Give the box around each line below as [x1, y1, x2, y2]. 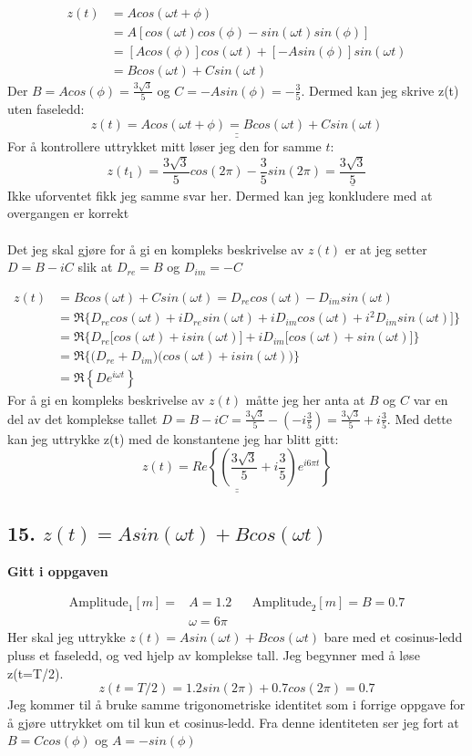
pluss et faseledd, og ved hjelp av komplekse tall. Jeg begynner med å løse [7, 646, 420, 665]
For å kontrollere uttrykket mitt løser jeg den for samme [7, 137, 322, 156]
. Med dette [386, 409, 453, 428]
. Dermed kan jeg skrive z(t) [301, 80, 459, 99]
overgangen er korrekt [7, 203, 129, 223]
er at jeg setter [344, 239, 427, 258]
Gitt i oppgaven [7, 561, 108, 580]
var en [413, 390, 448, 409]
